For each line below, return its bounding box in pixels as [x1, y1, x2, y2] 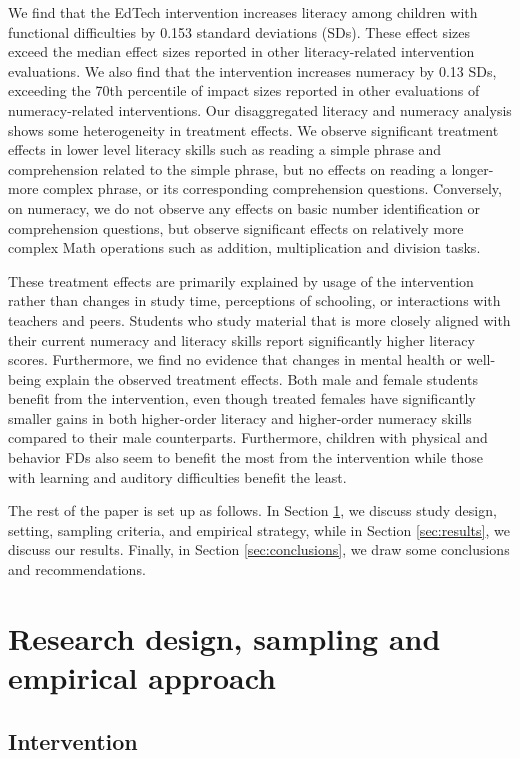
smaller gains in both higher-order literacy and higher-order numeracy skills [8, 407, 472, 428]
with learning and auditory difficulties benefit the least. [8, 466, 347, 487]
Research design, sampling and [8, 617, 441, 658]
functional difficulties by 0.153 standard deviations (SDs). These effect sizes [8, 21, 470, 42]
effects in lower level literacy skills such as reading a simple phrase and [8, 139, 442, 160]
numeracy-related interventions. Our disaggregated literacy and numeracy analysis [8, 99, 512, 120]
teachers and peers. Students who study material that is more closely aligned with [8, 309, 511, 330]
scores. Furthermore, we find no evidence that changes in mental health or [8, 349, 463, 370]
